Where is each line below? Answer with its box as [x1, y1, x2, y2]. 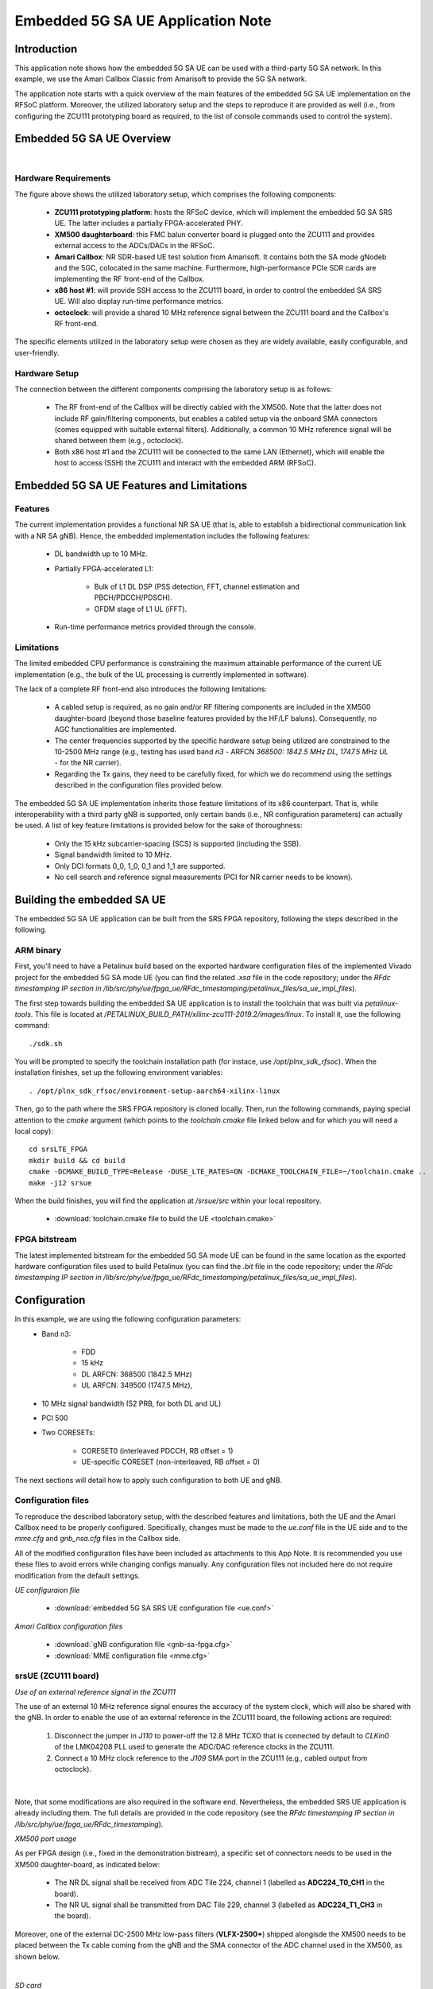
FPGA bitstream [14, 1234, 77, 1245]
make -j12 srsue [29, 1178, 92, 1187]
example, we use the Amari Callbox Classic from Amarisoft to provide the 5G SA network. [14, 74, 307, 84]
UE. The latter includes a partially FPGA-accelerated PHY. [54, 219, 243, 228]
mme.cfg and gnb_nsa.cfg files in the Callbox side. [14, 1534, 181, 1543]
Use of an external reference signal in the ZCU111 [14, 1687, 176, 1696]
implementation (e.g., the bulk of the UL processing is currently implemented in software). [14, 669, 309, 679]
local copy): [14, 1127, 53, 1136]
